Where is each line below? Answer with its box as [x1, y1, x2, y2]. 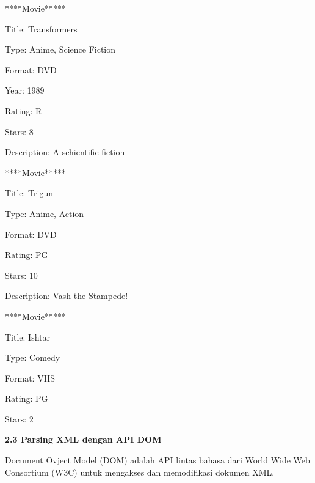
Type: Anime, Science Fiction [5, 43, 116, 56]
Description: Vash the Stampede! [5, 289, 128, 302]
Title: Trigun [5, 186, 54, 199]
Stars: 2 [5, 412, 34, 425]
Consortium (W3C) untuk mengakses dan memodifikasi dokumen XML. [5, 465, 275, 478]
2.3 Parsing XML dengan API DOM [5, 433, 162, 446]
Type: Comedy [5, 351, 60, 364]
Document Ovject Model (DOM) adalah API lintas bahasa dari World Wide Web [5, 454, 310, 466]
